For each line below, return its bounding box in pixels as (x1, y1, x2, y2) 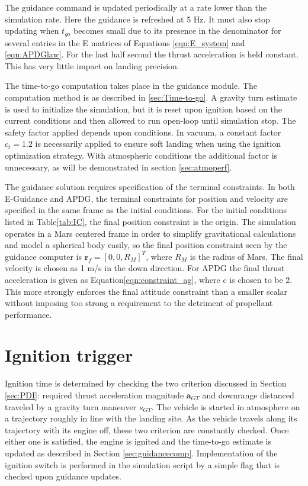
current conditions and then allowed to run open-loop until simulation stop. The (5, 114, 296, 127)
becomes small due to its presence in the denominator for (73, 24, 281, 37)
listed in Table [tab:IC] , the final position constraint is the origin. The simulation (5, 215, 296, 227)
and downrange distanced (202, 389, 294, 401)
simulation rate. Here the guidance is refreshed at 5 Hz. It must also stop (5, 12, 270, 25)
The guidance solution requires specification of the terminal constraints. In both (5, 181, 295, 193)
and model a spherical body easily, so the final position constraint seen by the (5, 239, 287, 251)
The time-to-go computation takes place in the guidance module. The (5, 79, 257, 92)
